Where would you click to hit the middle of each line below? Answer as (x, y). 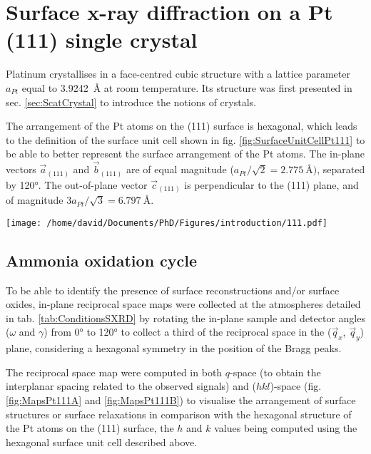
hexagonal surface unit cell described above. (102, 442)
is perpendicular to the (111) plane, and (271, 184)
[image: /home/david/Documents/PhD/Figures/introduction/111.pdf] (167, 223)
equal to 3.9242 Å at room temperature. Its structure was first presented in (187, 87)
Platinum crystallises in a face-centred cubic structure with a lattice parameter (178, 74)
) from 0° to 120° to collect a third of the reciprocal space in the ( (188, 332)
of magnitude (35, 200)
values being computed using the (286, 428)
